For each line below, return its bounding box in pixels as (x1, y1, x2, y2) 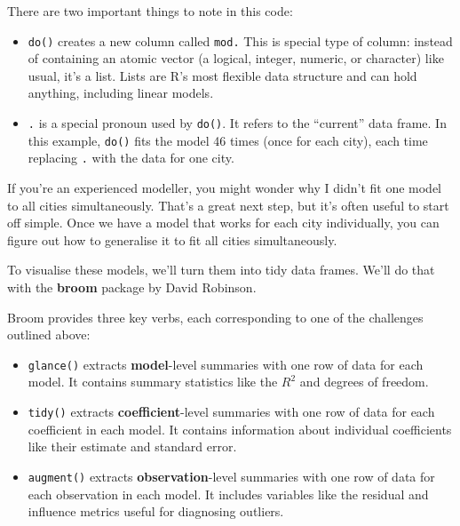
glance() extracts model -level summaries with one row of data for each (28, 355, 424, 373)
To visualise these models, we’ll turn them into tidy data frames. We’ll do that (7, 260, 435, 279)
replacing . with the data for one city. (28, 148, 234, 167)
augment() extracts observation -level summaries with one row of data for (28, 466, 435, 485)
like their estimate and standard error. (28, 437, 237, 456)
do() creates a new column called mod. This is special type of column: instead (28, 31, 453, 50)
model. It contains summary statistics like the (28, 372, 278, 391)
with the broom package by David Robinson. (7, 277, 257, 296)
